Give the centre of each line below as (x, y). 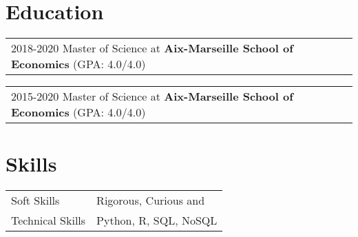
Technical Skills (49, 220)
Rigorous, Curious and (151, 200)
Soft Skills (35, 200)
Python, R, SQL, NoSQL (157, 220)
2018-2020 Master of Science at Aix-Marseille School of (152, 48)
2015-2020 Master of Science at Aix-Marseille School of (152, 96)
